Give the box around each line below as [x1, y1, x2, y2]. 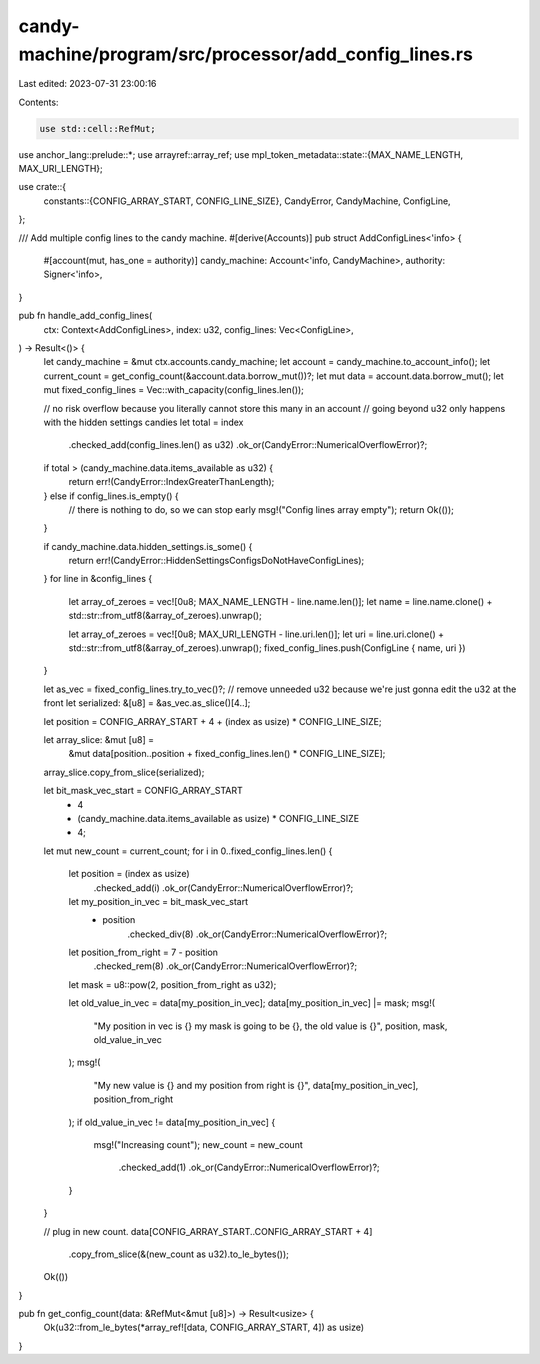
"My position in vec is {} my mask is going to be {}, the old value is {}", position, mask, [93, 1020, 448, 1032]
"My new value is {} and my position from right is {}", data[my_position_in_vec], [93, 1079, 419, 1091]
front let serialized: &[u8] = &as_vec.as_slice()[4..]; [43, 697, 251, 709]
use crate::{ [18, 181, 67, 193]
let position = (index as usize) [68, 868, 190, 880]
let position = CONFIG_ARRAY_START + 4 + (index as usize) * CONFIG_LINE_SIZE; [43, 715, 382, 727]
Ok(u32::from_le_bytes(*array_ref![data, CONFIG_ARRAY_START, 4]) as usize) [43, 1321, 365, 1334]
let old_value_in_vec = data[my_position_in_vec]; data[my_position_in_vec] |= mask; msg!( [68, 997, 435, 1009]
